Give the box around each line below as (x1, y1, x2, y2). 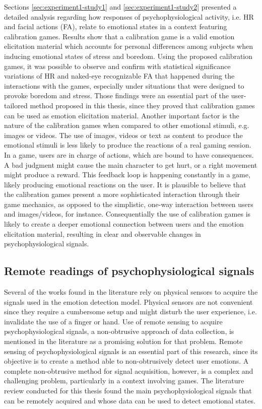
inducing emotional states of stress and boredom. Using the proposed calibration (4, 50, 253, 61)
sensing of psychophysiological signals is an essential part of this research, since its (4, 346, 258, 356)
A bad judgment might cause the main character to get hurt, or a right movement (4, 159, 257, 170)
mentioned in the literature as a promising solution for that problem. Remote (4, 336, 243, 347)
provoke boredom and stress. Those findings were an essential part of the (4, 90, 229, 101)
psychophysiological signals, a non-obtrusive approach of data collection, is (4, 326, 234, 336)
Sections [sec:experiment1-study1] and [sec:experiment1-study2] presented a (4, 2, 237, 12)
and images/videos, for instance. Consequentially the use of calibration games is (4, 209, 251, 219)
